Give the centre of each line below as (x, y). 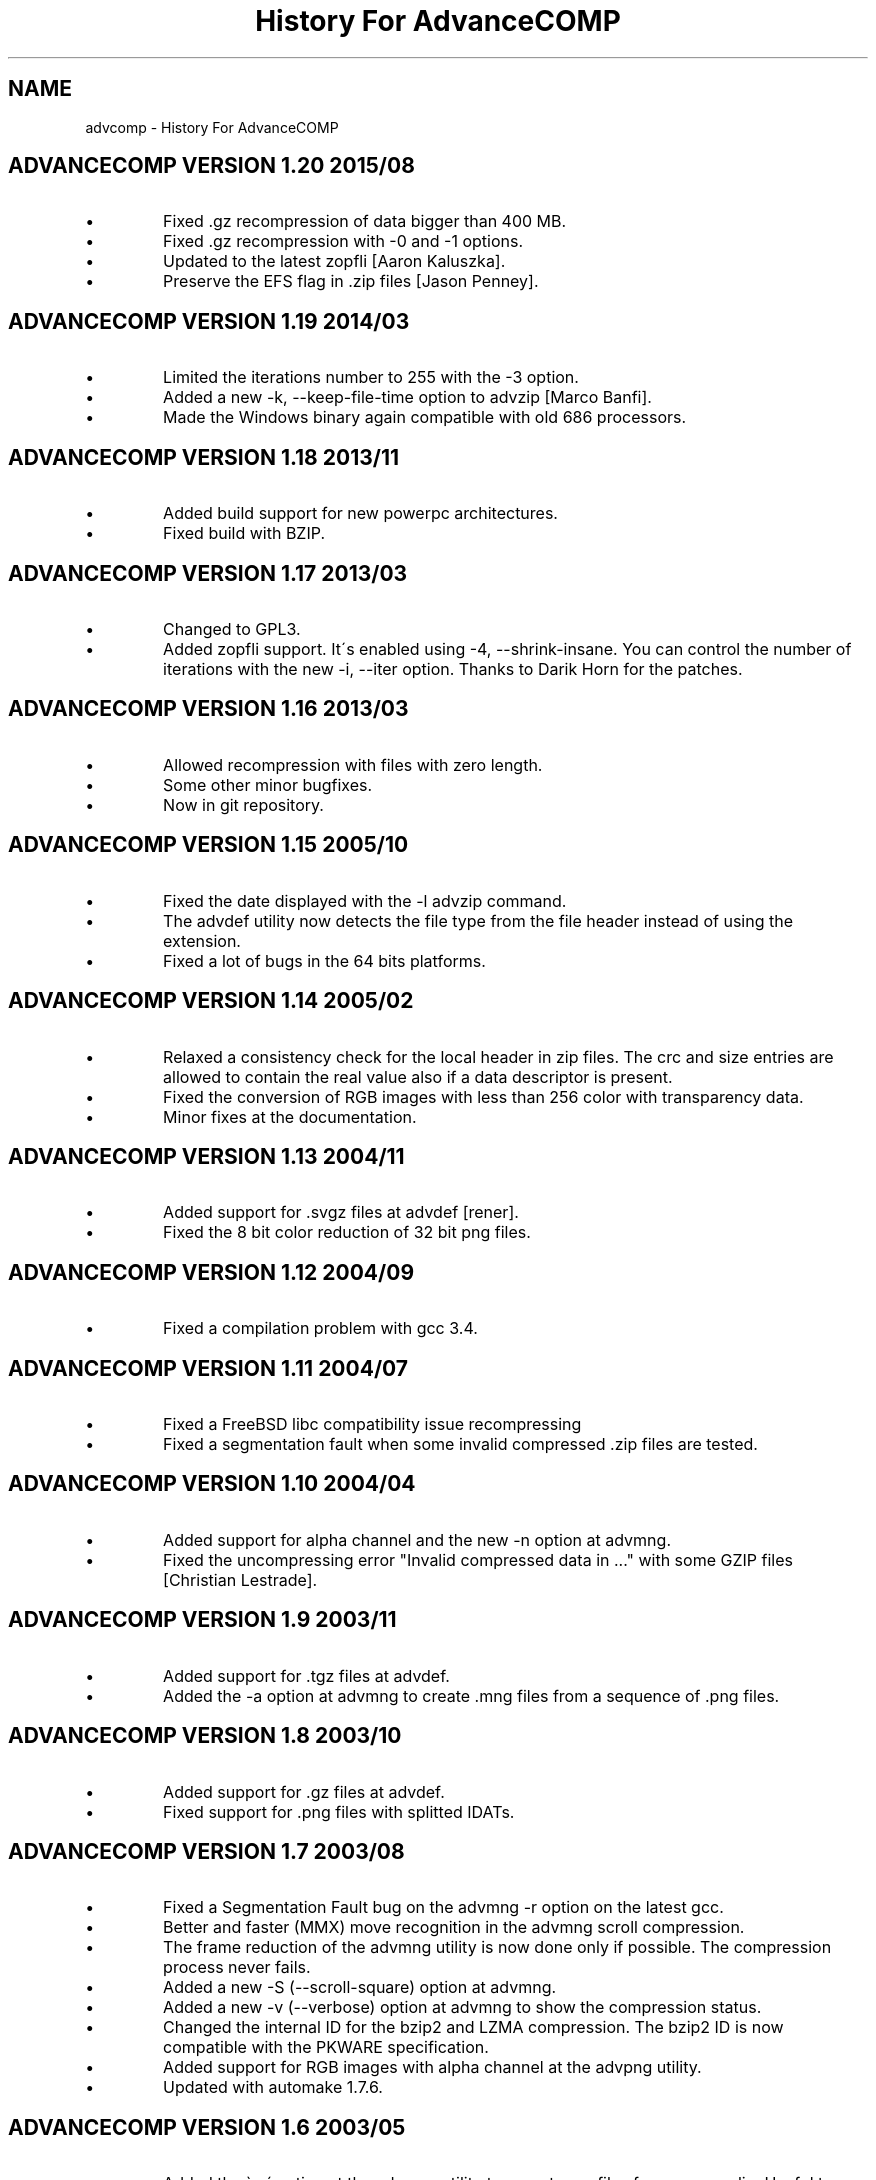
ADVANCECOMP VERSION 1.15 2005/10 (208, 845)
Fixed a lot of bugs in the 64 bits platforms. (324, 960)
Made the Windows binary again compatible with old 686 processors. (425, 417)
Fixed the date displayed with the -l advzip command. (365, 900)
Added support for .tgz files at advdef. (306, 1675)
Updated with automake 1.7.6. (273, 2087)
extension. (202, 940)
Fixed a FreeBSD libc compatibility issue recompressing (372, 1424)
